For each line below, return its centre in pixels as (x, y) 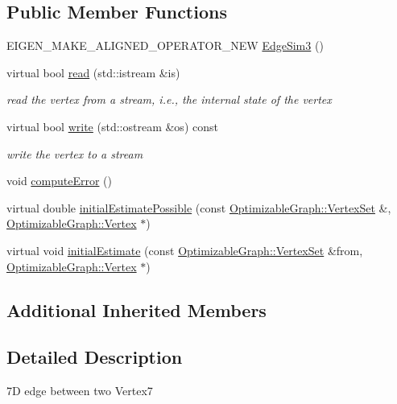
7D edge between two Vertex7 (80, 391)
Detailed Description (95, 357)
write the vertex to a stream (75, 153)
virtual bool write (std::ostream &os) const (112, 126)
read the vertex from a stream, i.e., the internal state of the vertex (169, 99)
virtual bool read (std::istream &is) (93, 72)
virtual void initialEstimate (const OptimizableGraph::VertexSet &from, (185, 250)
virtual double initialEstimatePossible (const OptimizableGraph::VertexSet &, (199, 207)
